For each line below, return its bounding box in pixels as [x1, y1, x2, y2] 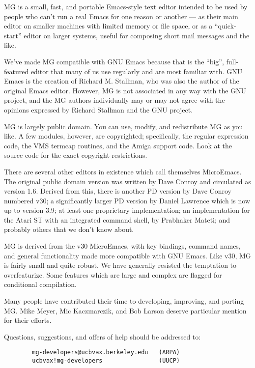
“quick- [215, 21, 236, 31]
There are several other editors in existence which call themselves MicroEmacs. [4, 166, 242, 176]
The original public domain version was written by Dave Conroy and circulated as [4, 176, 251, 186]
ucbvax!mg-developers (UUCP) [32, 357, 180, 365]
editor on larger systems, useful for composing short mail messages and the [24, 30, 250, 40]
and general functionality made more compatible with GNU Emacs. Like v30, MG [4, 250, 251, 260]
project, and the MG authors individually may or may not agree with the [4, 95, 225, 105]
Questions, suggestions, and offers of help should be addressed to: [4, 331, 201, 341]
